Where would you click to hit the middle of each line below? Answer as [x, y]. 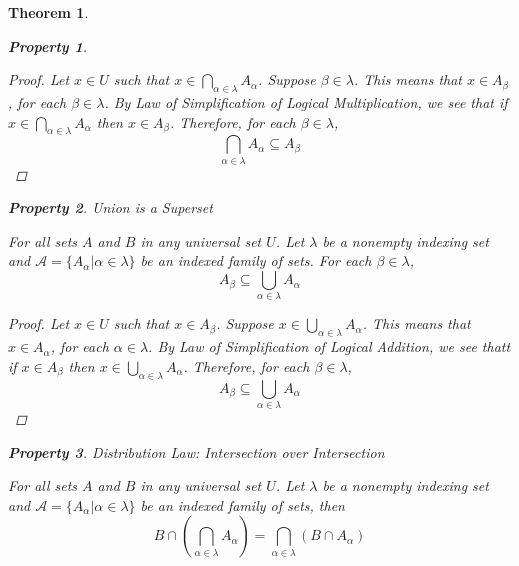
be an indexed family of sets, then [242, 504]
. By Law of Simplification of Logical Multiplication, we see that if [306, 101]
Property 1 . [48, 45]
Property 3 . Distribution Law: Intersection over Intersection [196, 451]
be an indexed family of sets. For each [256, 260]
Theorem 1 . [48, 12]
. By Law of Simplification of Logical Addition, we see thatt [329, 346]
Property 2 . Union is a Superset [110, 207]
